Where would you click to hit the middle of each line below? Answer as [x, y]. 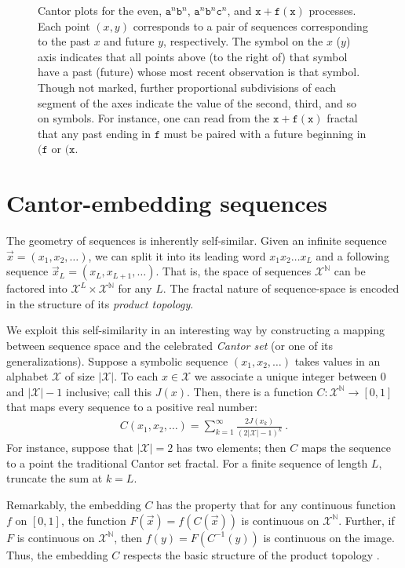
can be [350, 271]
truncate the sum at [55, 478]
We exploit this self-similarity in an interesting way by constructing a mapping [195, 330]
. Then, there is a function [250, 391]
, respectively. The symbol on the [243, 41]
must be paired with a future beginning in [265, 133]
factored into [37, 288]
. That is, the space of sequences [234, 271]
